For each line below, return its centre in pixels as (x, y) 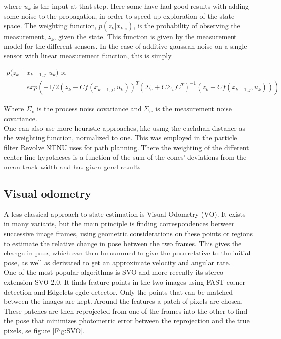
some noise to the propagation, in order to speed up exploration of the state (119, 16)
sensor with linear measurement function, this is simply (88, 56)
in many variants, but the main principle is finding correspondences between (120, 224)
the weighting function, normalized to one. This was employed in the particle (121, 138)
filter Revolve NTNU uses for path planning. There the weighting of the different (127, 147)
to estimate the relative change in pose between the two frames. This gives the (123, 243)
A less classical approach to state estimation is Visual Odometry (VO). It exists (125, 214)
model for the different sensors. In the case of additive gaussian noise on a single (126, 46)
